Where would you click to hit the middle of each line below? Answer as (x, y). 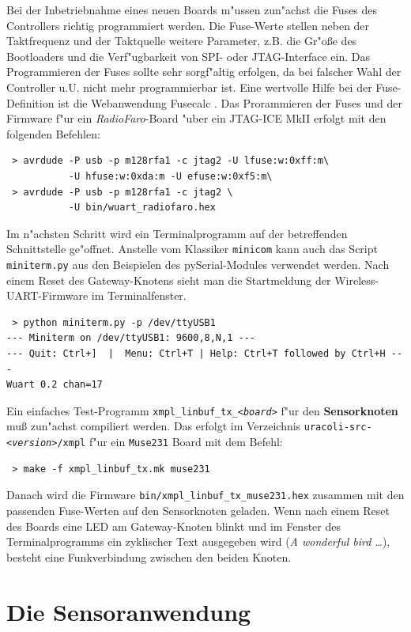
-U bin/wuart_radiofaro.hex (142, 208)
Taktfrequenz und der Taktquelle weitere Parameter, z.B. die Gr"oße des (182, 41)
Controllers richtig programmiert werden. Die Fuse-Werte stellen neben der (188, 25)
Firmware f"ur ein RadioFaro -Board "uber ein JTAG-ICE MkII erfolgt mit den (196, 118)
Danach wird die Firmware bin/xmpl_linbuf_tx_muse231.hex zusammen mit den (205, 495)
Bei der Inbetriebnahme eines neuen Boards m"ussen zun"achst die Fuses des (192, 9)
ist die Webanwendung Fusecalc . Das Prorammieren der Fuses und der (230, 102)
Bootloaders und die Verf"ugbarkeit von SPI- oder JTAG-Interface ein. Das (188, 56)
